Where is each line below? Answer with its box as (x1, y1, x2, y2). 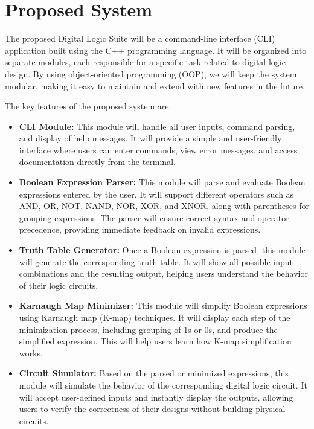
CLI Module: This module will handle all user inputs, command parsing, (19, 120, 295, 132)
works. (19, 346, 43, 359)
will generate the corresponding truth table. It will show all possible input (19, 255, 293, 268)
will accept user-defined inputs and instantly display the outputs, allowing (19, 390, 293, 403)
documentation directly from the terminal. (19, 155, 176, 168)
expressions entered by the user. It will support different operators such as (19, 187, 294, 200)
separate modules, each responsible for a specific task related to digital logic (5, 56, 286, 68)
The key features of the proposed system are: (5, 100, 171, 112)
